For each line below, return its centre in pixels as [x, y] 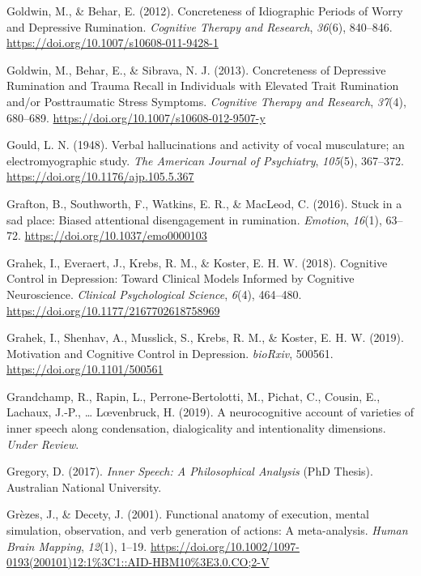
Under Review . [43, 444]
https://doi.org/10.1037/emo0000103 [116, 235]
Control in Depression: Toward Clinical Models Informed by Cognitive [181, 278]
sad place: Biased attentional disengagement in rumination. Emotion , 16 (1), [194, 219]
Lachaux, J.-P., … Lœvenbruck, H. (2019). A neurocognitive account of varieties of [210, 412]
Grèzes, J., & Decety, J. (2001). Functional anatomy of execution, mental [188, 514]
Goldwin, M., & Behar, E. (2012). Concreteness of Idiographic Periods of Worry [205, 11]
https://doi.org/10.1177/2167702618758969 [113, 310]
